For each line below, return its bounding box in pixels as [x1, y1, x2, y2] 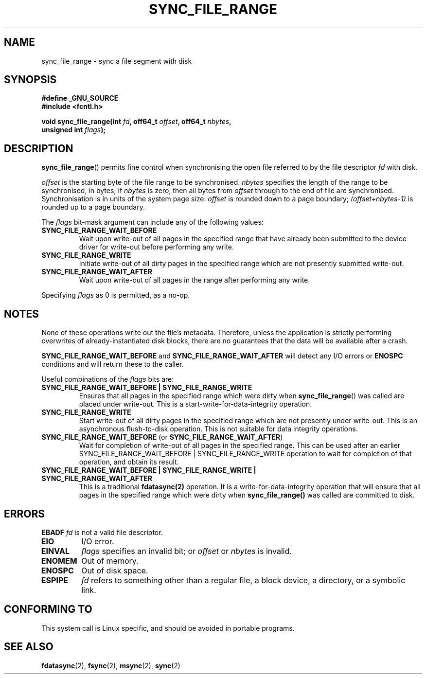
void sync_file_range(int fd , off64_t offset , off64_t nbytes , [41, 117, 231, 126]
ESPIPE [41, 575, 68, 585]
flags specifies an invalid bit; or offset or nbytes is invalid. [81, 546, 292, 556]
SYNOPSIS [4, 73, 57, 86]
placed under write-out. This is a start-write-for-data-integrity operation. [79, 400, 312, 409]
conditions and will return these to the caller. [41, 360, 184, 369]
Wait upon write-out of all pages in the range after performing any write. [79, 276, 310, 285]
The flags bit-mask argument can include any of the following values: [41, 218, 264, 227]
